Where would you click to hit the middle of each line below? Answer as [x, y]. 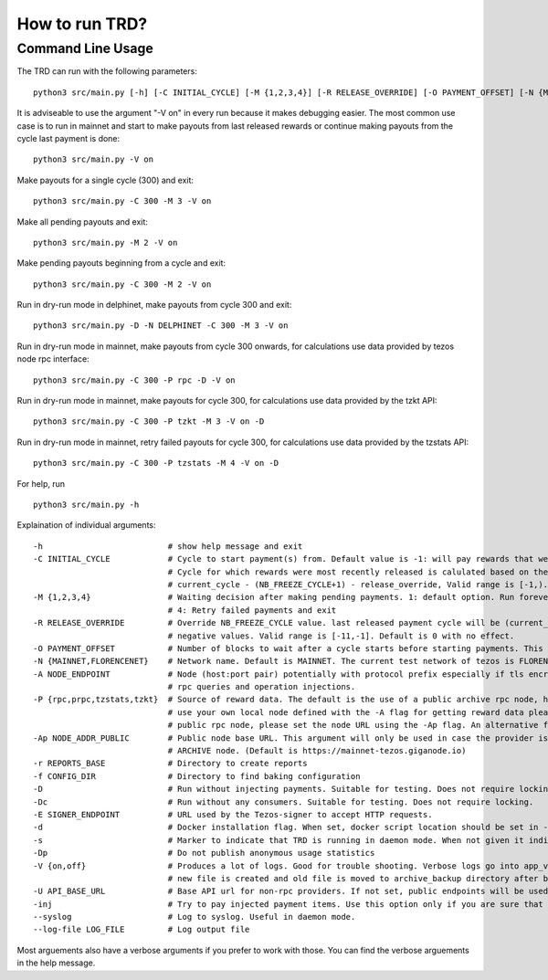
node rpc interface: [53, 359]
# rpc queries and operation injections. [262, 687]
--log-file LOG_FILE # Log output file [142, 930]
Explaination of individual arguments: [86, 525]
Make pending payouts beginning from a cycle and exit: [121, 263]
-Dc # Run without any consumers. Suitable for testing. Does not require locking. [284, 802]
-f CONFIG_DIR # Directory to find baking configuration [197, 776]
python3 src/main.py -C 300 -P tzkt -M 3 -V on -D [149, 422]
